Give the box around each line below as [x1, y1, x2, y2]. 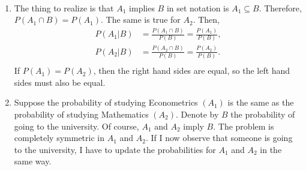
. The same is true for [100, 13, 181, 26]
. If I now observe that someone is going [145, 131, 293, 144]
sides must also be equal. [14, 76, 106, 88]
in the [260, 143, 282, 155]
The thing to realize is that [14, 1, 114, 14]
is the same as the [227, 96, 294, 109]
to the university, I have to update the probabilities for [14, 143, 216, 155]
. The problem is [213, 119, 274, 132]
